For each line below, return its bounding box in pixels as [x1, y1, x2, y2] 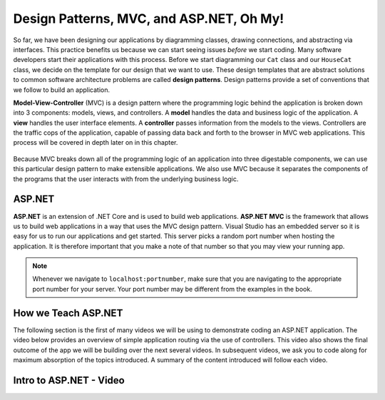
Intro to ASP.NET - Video [13, 374, 125, 386]
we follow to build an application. [13, 86, 111, 94]
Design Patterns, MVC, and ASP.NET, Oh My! [13, 11, 284, 26]
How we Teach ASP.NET [13, 307, 123, 319]
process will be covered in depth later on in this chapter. [13, 138, 178, 147]
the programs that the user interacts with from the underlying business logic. [13, 175, 239, 183]
